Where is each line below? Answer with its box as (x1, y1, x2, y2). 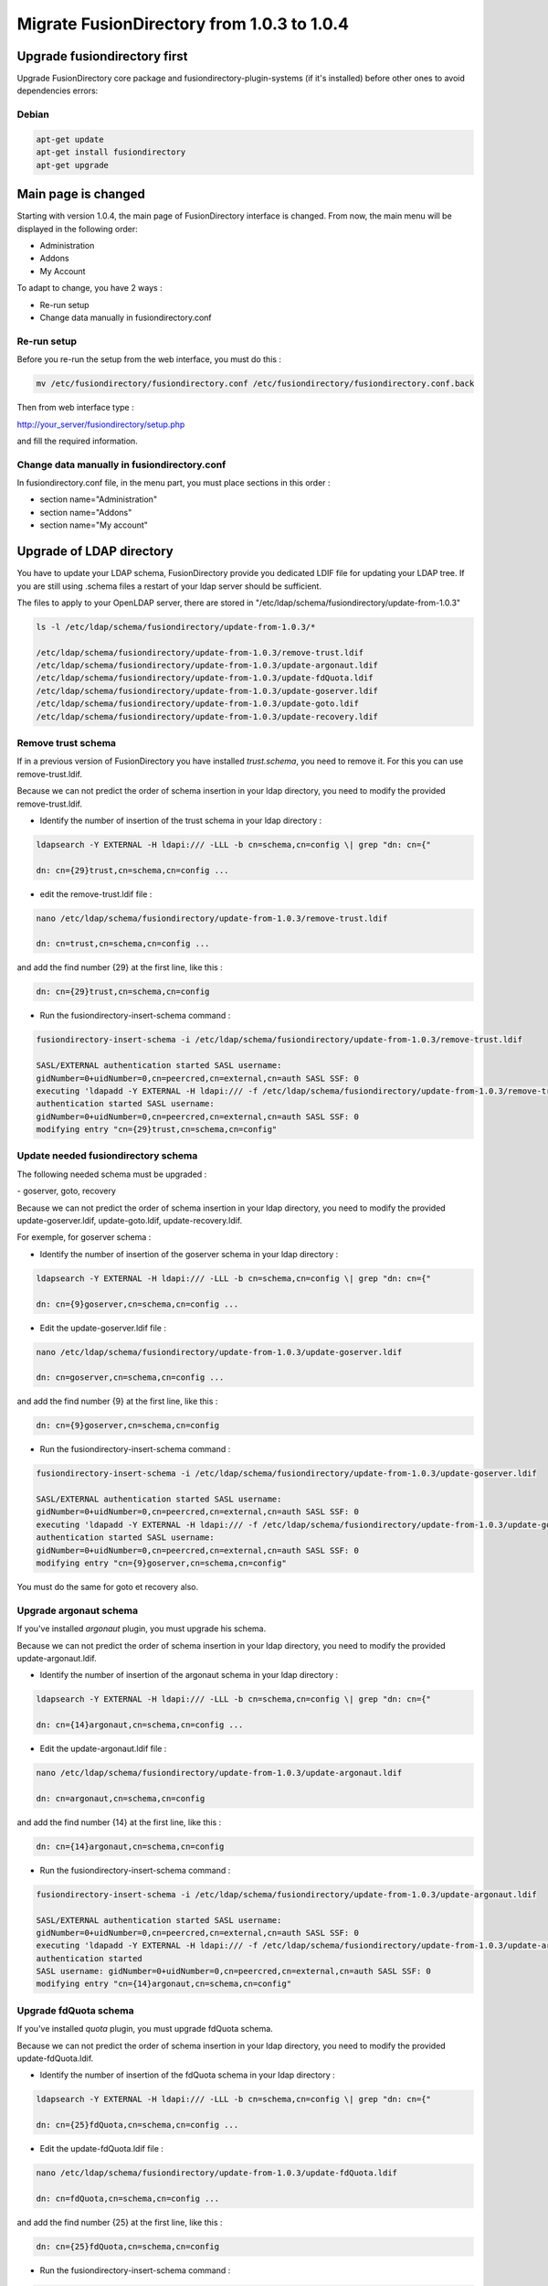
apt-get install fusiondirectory (36, 147, 186, 157)
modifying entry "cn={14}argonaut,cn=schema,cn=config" (36, 1979, 292, 1989)
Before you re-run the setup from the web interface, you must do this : (16, 354, 282, 365)
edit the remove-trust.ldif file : (39, 888, 153, 900)
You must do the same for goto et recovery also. (16, 1581, 199, 1592)
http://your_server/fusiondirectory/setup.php (16, 419, 185, 430)
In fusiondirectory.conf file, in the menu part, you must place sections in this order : (16, 477, 331, 488)
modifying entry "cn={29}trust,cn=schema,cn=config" (36, 1125, 278, 1135)
